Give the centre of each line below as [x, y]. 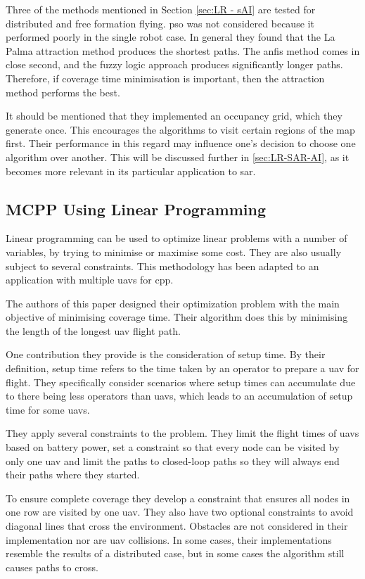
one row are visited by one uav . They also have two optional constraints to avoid [180, 512]
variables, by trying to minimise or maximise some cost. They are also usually [174, 252]
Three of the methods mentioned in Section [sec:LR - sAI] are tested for [161, 9]
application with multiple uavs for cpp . [90, 280]
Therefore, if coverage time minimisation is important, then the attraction [165, 78]
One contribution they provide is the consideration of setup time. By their [166, 354]
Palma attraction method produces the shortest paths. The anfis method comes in [183, 50]
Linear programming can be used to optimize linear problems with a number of [177, 238]
